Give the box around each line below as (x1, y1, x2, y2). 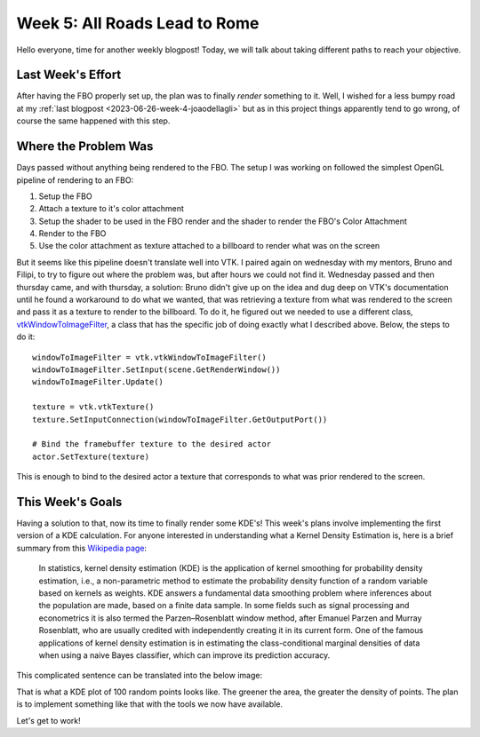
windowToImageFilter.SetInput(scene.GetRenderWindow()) (32, 365, 281, 375)
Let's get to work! (16, 715, 82, 725)
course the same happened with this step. (16, 115, 171, 126)
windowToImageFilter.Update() (32, 377, 164, 387)
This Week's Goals (16, 494, 123, 510)
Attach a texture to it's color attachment (38, 203, 184, 214)
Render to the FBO (38, 228, 107, 239)
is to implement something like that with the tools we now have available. (16, 699, 284, 709)
